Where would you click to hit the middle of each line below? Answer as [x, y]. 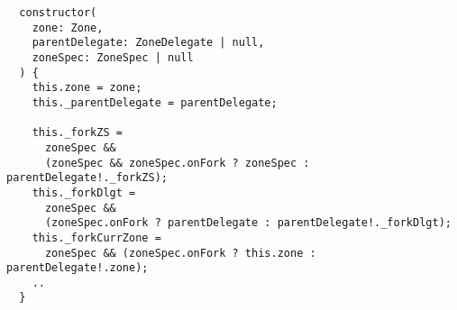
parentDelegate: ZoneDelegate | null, [148, 43]
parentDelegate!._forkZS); [87, 178]
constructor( [58, 13]
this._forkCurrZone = [96, 237]
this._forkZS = [77, 133]
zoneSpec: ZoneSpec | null [113, 57]
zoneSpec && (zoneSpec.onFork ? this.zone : [180, 253]
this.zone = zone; [87, 88]
